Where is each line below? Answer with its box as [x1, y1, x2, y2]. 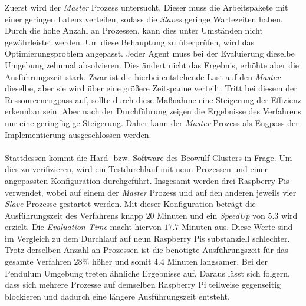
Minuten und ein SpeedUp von [157, 209, 265, 221]
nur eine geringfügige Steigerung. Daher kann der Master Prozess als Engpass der [5, 116, 299, 129]
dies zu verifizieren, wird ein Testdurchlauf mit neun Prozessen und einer [5, 163, 268, 175]
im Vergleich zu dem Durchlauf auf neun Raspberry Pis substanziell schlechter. [5, 232, 290, 244]
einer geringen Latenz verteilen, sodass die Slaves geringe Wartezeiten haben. [5, 12, 283, 25]
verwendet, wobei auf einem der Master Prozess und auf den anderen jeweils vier [5, 186, 297, 198]
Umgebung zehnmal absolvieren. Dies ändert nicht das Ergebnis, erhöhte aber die [5, 58, 300, 71]
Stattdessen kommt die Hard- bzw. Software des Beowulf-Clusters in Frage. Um [5, 151, 292, 163]
